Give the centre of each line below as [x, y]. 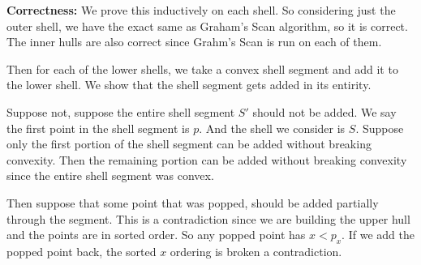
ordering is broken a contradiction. [256, 251]
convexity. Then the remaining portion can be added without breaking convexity [207, 159]
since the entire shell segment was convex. [110, 175]
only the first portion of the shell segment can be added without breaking [189, 144]
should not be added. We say [324, 111]
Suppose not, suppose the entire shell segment [121, 111]
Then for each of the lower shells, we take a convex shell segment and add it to [202, 68]
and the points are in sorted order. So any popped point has [156, 235]
